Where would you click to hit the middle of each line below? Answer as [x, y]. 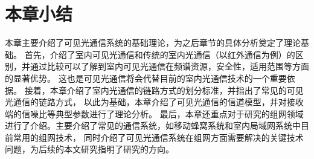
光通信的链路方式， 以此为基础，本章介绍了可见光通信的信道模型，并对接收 [154, 102]
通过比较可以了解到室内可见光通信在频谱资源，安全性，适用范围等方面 [169, 66]
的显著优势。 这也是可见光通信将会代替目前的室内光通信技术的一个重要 [146, 78]
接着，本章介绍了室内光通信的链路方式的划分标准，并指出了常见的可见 [164, 90]
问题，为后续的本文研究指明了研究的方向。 [89, 149]
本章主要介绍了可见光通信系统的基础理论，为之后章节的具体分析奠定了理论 [153, 43]
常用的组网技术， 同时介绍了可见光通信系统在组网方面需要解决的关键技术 [158, 137]
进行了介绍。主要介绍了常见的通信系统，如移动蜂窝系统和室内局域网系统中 [153, 125]
